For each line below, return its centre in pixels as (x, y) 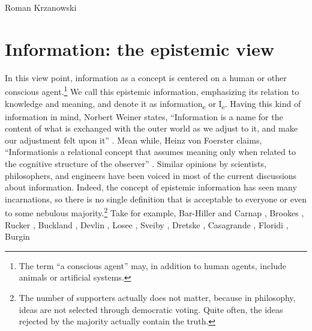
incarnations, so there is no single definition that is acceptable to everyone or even (156, 199)
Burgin (17, 236)
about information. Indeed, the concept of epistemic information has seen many (151, 187)
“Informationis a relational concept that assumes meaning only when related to (150, 152)
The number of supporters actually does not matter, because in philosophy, (157, 298)
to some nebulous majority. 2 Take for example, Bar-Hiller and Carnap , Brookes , (154, 212)
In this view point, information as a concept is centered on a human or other (146, 77)
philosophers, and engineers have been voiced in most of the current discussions (151, 175)
